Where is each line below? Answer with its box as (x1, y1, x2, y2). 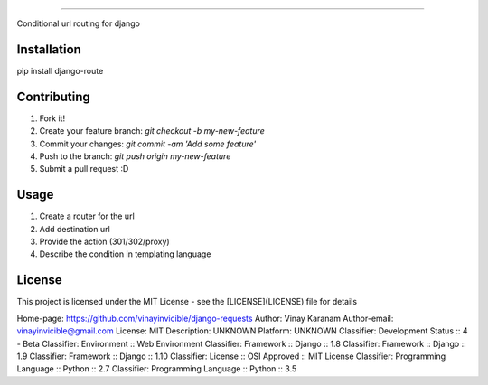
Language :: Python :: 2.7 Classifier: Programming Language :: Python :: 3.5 (16, 363, 297, 374)
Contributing (16, 89, 90, 104)
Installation (16, 42, 81, 57)
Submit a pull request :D (39, 164, 129, 174)
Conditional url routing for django (16, 18, 140, 29)
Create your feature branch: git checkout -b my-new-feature (39, 126, 266, 136)
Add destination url (39, 223, 110, 234)
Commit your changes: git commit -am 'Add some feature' (39, 138, 257, 149)
